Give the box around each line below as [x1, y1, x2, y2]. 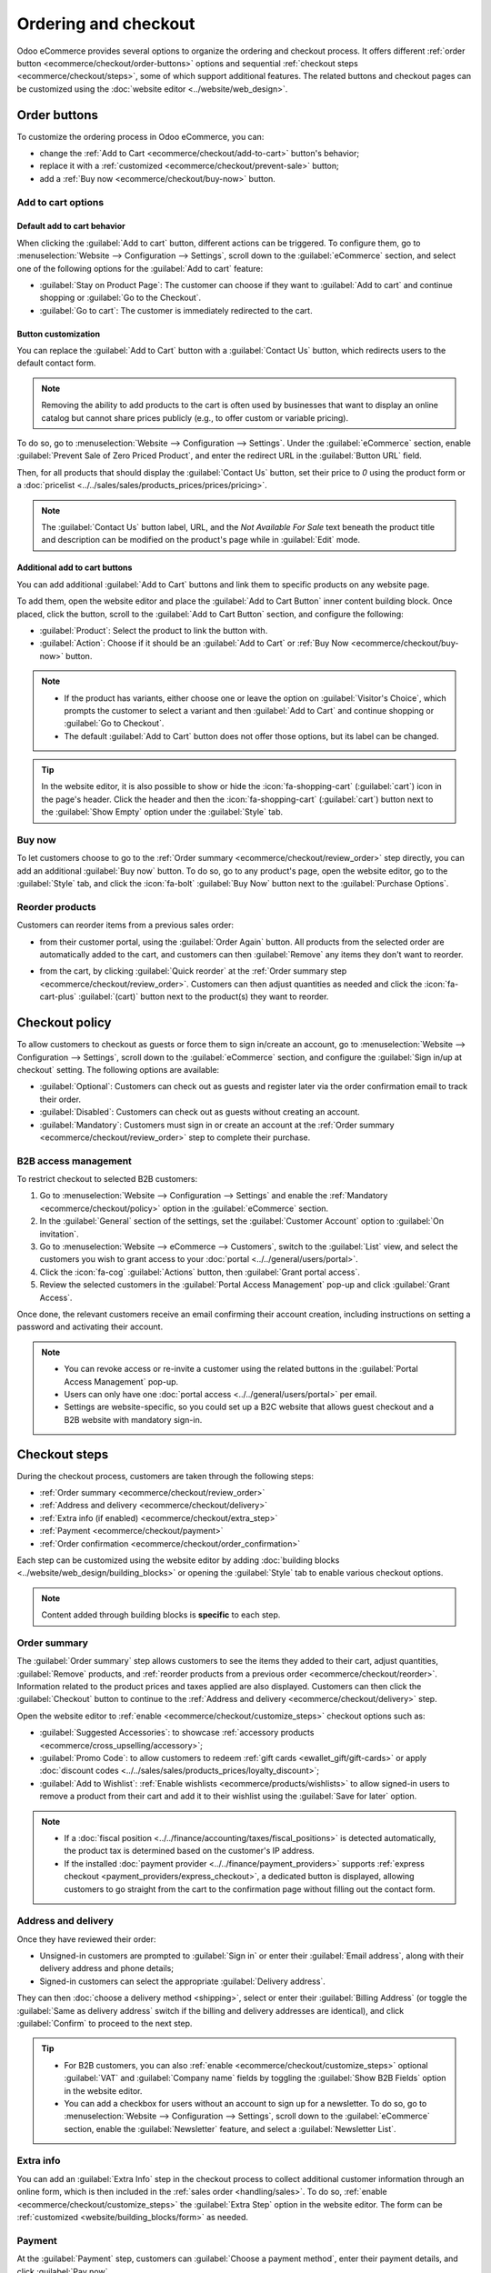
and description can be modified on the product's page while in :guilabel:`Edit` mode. [41, 535, 361, 546]
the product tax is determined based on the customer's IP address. [64, 1846, 316, 1857]
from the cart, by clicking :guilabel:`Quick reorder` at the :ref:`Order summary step [39, 966, 347, 976]
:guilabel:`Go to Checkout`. [64, 718, 165, 729]
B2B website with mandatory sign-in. [64, 1414, 203, 1425]
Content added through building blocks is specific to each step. [41, 1609, 281, 1620]
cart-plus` [39, 991, 77, 1002]
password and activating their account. [16, 1321, 164, 1332]
